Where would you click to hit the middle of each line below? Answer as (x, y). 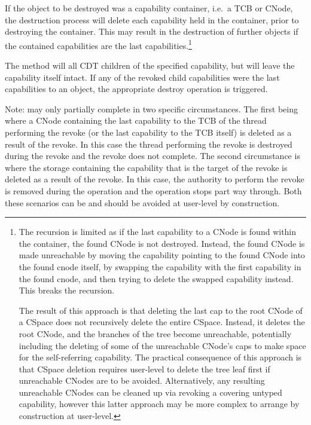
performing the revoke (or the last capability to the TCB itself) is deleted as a (148, 132)
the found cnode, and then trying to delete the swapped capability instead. (156, 278)
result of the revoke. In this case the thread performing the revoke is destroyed (149, 144)
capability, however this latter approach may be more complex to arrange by (159, 404)
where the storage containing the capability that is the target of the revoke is (146, 167)
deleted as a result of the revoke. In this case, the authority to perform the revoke (155, 179)
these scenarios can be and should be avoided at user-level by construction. (142, 202)
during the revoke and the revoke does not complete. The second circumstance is (153, 156)
